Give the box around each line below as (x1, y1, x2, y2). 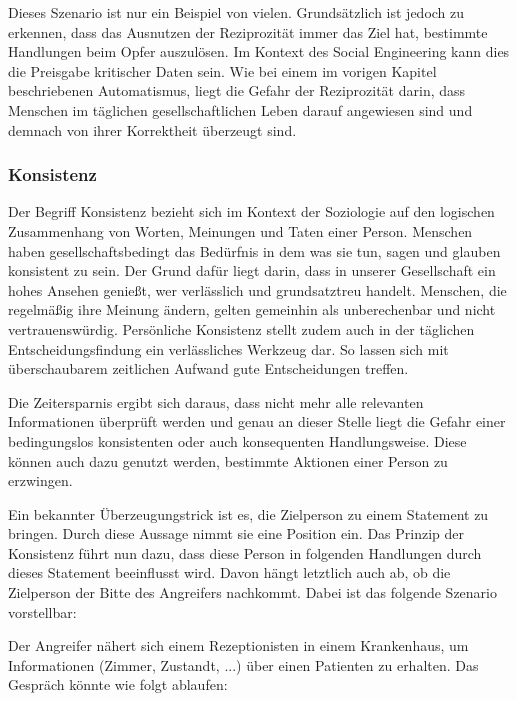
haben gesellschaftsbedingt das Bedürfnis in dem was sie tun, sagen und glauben (8, 240, 501, 261)
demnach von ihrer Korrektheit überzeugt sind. (8, 119, 297, 140)
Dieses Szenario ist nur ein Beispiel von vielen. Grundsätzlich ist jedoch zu (8, 2, 465, 22)
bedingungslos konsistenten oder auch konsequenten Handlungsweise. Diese (8, 430, 467, 451)
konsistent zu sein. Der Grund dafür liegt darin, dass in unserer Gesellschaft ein (8, 260, 496, 281)
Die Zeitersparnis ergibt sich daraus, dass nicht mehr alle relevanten (8, 391, 424, 412)
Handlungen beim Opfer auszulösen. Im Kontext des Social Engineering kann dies (8, 41, 510, 62)
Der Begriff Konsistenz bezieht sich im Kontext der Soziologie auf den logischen (8, 201, 495, 222)
